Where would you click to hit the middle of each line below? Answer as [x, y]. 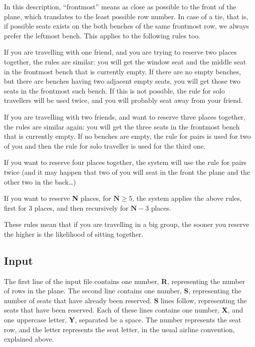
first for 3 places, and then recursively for [66, 207]
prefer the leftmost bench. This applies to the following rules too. [102, 35]
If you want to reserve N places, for [58, 198]
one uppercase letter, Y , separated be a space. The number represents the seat [123, 320]
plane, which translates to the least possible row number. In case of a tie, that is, [126, 16]
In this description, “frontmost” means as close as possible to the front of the [120, 6]
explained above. [29, 339]
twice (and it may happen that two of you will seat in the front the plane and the [127, 172]
